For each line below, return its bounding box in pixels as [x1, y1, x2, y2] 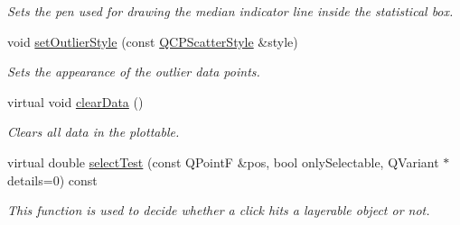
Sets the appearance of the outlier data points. [7, 62, 260, 81]
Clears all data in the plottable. [7, 122, 180, 141]
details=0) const [7, 170, 98, 189]
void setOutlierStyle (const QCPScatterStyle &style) [7, 31, 298, 50]
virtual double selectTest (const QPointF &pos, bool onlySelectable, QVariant [7, 152, 439, 171]
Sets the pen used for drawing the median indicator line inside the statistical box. [7, 2, 454, 20]
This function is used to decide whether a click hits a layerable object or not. [7, 201, 430, 220]
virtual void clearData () [7, 92, 144, 111]
